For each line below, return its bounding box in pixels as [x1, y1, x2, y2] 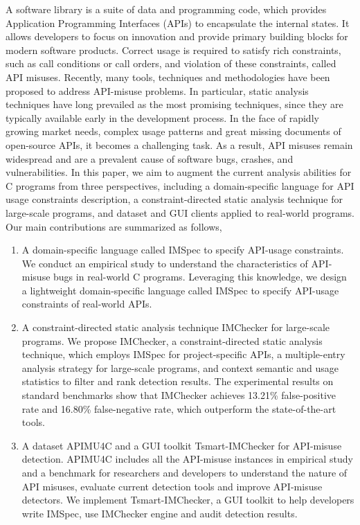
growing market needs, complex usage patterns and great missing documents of [6, 124, 341, 139]
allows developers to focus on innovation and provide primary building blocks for [6, 29, 348, 44]
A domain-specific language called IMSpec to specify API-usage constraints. [21, 242, 344, 257]
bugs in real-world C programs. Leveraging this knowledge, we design [53, 269, 347, 284]
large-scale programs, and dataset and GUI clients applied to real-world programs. [6, 205, 354, 220]
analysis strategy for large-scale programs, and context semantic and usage [21, 360, 339, 375]
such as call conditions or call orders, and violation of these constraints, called [6, 56, 336, 71]
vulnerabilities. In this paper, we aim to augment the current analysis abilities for [6, 165, 352, 179]
